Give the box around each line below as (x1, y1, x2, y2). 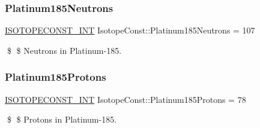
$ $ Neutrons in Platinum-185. (7, 44, 122, 56)
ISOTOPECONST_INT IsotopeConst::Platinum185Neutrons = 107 (5, 24, 255, 36)
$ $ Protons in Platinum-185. (7, 113, 117, 126)
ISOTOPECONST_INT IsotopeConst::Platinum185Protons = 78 (5, 93, 246, 105)
